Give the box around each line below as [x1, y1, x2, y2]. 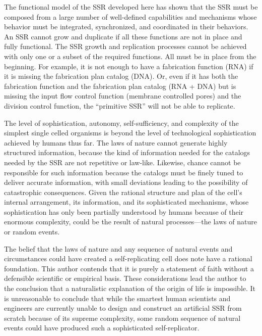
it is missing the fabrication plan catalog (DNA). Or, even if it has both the [4, 71, 238, 81]
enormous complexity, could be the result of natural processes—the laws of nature [4, 216, 257, 227]
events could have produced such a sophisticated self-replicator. [4, 322, 200, 333]
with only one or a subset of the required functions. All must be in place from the [4, 51, 256, 61]
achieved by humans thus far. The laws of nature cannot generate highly [4, 137, 228, 148]
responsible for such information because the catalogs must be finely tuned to [4, 167, 243, 177]
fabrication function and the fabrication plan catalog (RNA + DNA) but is [4, 80, 236, 91]
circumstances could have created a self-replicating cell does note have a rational [4, 253, 252, 264]
